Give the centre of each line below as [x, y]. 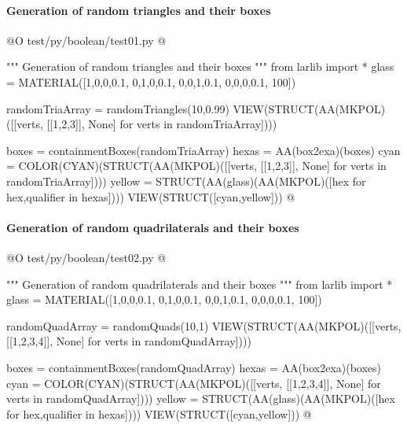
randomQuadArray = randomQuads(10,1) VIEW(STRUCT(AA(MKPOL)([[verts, [204, 325]
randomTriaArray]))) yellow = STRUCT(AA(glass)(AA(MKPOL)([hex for [186, 181]
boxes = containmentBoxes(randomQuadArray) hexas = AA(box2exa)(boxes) [194, 367]
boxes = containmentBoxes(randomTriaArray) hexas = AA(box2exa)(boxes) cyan [203, 150]
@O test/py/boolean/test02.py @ [86, 257]
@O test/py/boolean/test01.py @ [86, 40]
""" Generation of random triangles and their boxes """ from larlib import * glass [200, 66]
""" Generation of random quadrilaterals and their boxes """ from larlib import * [200, 284]
